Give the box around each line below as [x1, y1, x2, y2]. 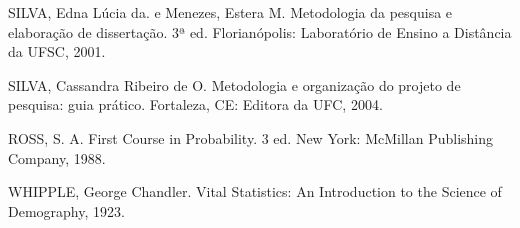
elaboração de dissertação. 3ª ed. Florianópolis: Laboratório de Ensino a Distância [8, 21, 512, 42]
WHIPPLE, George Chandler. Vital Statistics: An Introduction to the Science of [8, 181, 502, 202]
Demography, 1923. [8, 200, 125, 221]
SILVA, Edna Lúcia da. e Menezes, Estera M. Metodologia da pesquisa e [8, 2, 453, 22]
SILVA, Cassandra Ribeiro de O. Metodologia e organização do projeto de [8, 74, 461, 95]
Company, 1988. [8, 147, 106, 168]
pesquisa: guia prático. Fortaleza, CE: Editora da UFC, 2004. [8, 94, 383, 115]
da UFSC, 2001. [8, 41, 106, 62]
